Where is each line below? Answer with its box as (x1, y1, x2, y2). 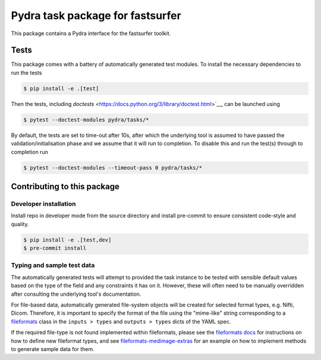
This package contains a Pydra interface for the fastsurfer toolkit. (11, 30, 171, 37)
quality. (11, 220, 29, 227)
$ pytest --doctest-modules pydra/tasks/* (23, 116, 149, 123)
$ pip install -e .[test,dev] (23, 236, 112, 243)
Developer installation (11, 199, 76, 208)
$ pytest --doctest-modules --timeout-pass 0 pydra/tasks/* (23, 164, 203, 171)
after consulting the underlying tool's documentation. (11, 290, 141, 298)
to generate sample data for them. (11, 345, 95, 352)
